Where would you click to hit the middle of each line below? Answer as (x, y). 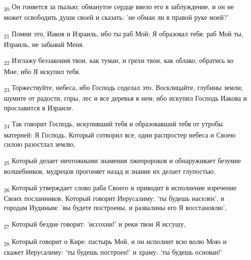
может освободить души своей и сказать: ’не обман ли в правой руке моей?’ (117, 17)
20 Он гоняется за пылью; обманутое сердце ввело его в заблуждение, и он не (119, 7)
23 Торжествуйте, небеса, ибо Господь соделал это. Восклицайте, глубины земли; (123, 88)
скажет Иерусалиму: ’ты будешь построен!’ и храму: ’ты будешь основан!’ (113, 252)
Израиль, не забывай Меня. (44, 44)
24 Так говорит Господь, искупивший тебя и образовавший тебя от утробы (113, 124)
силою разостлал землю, (40, 144)
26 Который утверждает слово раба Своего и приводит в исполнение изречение (120, 188)
